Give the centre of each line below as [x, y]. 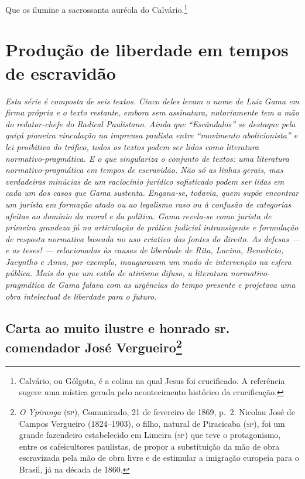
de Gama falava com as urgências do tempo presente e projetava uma [171, 285]
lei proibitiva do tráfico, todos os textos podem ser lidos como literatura [132, 146]
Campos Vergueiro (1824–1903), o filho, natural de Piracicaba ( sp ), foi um [152, 423]
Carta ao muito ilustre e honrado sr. [118, 327]
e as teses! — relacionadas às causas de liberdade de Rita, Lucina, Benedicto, [145, 250]
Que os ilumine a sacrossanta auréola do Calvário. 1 [97, 9]
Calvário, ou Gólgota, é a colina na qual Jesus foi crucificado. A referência [152, 380]
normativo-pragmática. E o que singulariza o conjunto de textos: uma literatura [147, 158]
